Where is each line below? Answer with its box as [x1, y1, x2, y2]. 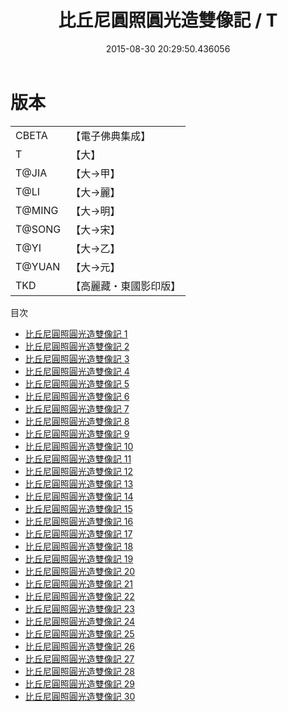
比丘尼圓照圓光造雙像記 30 [24, 690, 136, 702]
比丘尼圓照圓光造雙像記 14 [24, 490, 134, 502]
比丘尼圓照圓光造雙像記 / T [58, 9, 278, 32]
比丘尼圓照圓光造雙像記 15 [24, 502, 133, 515]
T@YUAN [15, 259, 61, 273]
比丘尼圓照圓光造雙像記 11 [24, 452, 132, 465]
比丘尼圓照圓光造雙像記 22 [24, 590, 135, 602]
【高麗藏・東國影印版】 [70, 279, 182, 293]
